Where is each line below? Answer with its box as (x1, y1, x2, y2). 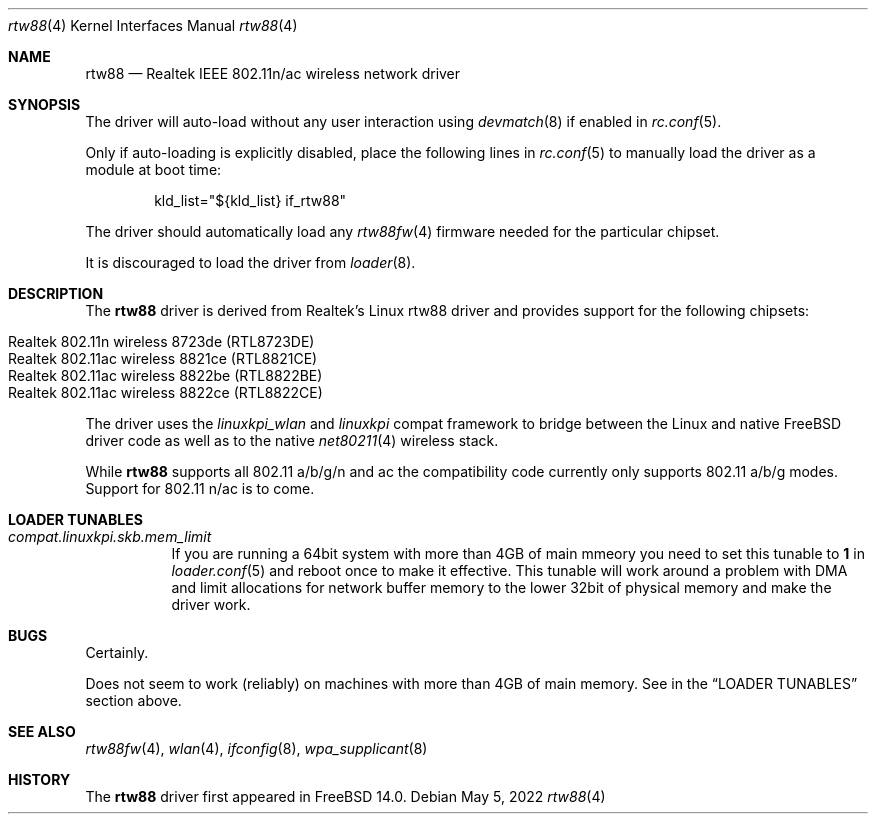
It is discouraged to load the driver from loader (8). (85, 254, 416, 271)
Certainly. (85, 644, 149, 661)
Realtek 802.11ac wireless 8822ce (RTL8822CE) (8, 384, 323, 401)
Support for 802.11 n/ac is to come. (85, 480, 315, 497)
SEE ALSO (8, 723, 76, 740)
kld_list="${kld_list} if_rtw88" (154, 192, 347, 209)
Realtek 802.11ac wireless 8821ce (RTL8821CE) (8, 350, 318, 367)
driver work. (171, 596, 251, 613)
